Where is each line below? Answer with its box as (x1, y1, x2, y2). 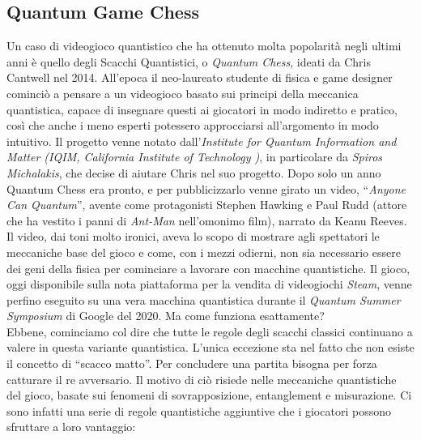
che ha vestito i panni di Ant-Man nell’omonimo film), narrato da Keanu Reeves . (6, 211, 407, 229)
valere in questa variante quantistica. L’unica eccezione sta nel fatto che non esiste (6, 339, 415, 356)
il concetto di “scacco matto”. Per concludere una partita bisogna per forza (6, 355, 377, 372)
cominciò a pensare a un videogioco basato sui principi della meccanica (6, 84, 359, 101)
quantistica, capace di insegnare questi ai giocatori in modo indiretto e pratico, (6, 100, 398, 117)
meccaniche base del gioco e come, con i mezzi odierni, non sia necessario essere (6, 243, 401, 260)
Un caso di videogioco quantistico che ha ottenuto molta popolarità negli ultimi (6, 37, 402, 54)
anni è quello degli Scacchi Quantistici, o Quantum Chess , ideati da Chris (6, 53, 371, 70)
